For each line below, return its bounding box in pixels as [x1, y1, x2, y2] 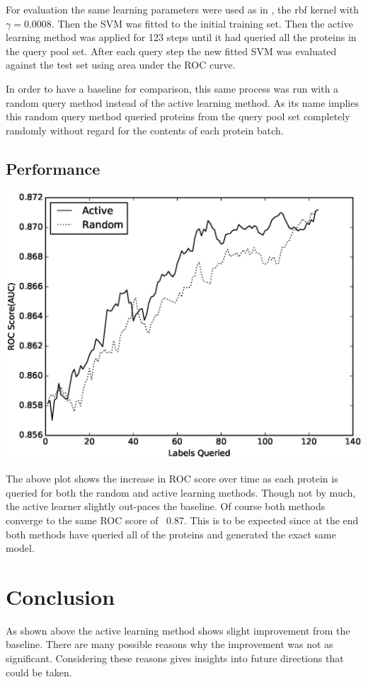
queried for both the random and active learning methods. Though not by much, [6, 485, 356, 499]
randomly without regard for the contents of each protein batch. [6, 122, 284, 137]
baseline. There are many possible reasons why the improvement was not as [6, 637, 333, 652]
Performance [6, 157, 100, 179]
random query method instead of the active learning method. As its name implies [6, 95, 359, 110]
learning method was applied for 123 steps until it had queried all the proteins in [6, 30, 357, 45]
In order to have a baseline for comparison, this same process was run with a [6, 81, 339, 96]
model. [6, 541, 35, 555]
